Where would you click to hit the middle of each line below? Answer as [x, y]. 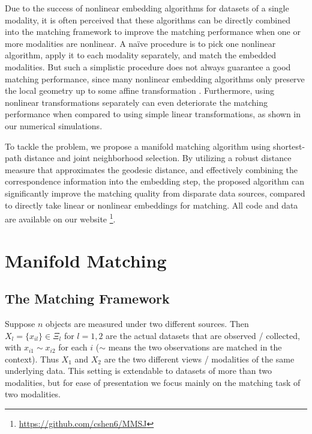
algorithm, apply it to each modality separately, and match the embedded [141, 55]
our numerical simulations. [54, 125]
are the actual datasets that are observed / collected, [203, 335]
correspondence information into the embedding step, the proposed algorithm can [155, 181]
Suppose [20, 323]
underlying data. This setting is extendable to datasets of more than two [138, 371]
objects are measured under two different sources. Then [147, 323]
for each [73, 347]
